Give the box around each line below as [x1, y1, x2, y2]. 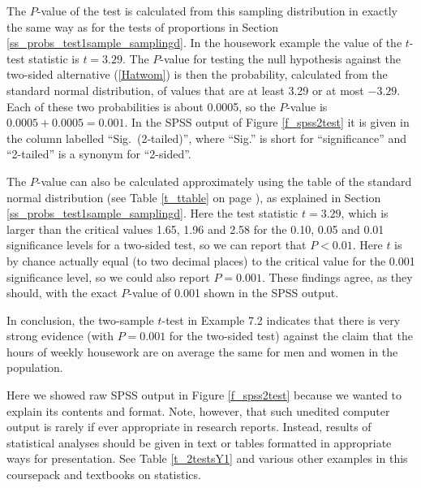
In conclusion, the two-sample [6, 311, 154, 328]
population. [6, 359, 63, 376]
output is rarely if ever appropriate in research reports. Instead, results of [6, 418, 372, 435]
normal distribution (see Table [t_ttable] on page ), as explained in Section [6, 188, 381, 205]
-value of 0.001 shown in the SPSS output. [128, 284, 339, 301]
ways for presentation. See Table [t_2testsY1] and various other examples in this [6, 450, 408, 467]
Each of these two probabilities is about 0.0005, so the [6, 97, 276, 114]
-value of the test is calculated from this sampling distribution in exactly [37, 2, 397, 19]
